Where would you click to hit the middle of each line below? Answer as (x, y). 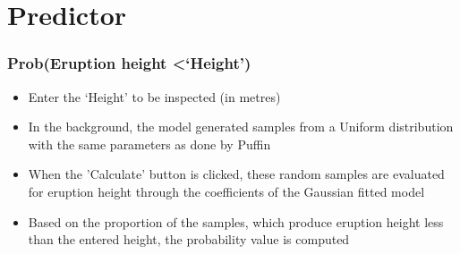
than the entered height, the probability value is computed (189, 239)
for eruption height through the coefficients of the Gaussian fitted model (226, 191)
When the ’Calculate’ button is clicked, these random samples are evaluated (236, 174)
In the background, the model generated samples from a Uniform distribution (241, 127)
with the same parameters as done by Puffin (149, 144)
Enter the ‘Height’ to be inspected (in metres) (154, 96)
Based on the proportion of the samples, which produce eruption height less (236, 221)
